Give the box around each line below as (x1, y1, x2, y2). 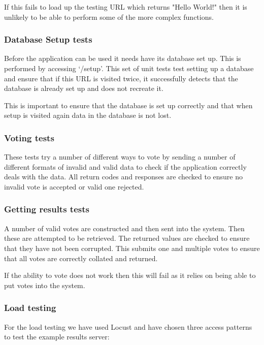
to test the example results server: (4, 331, 110, 342)
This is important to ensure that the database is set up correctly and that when (4, 100, 253, 110)
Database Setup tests (4, 33, 92, 46)
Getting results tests (4, 203, 89, 215)
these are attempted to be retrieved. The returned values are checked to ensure (4, 233, 250, 243)
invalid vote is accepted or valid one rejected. (4, 181, 144, 192)
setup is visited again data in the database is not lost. (4, 110, 172, 120)
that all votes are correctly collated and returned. (4, 253, 158, 263)
